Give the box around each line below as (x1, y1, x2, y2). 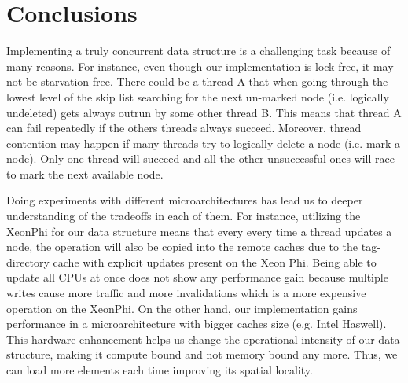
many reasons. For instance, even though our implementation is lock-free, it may (6, 57, 394, 74)
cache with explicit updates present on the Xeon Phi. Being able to (53, 253, 377, 270)
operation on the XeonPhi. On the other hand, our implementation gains (6, 300, 358, 316)
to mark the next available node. (6, 165, 164, 182)
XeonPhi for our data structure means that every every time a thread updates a (6, 223, 392, 239)
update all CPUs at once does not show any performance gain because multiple (6, 269, 388, 285)
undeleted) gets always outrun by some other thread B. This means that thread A (6, 104, 402, 120)
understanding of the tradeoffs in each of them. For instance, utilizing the (6, 208, 361, 224)
